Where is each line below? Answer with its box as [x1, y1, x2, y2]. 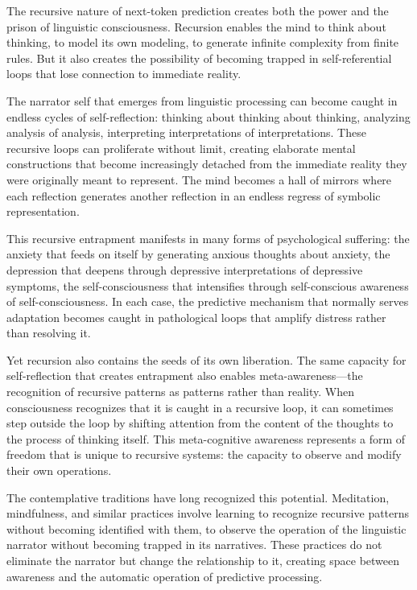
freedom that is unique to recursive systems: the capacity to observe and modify [6, 446, 402, 463]
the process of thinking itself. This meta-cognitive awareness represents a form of [6, 430, 406, 447]
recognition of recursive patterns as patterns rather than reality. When [6, 383, 354, 400]
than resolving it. [6, 324, 91, 341]
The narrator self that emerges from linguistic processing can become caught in [6, 92, 398, 109]
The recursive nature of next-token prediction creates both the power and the [6, 2, 389, 19]
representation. [6, 203, 80, 220]
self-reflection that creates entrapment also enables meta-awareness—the [6, 367, 363, 384]
